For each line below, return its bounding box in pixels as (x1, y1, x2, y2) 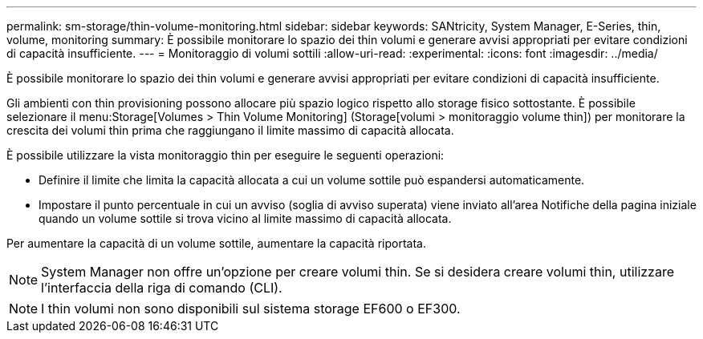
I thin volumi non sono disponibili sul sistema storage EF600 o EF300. (41, 301, 461, 317)
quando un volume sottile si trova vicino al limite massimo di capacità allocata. (39, 212, 452, 225)
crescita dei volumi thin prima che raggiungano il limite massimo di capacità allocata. (6, 123, 454, 137)
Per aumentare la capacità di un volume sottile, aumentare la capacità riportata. (6, 236, 426, 250)
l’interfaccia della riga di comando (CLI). (41, 280, 282, 296)
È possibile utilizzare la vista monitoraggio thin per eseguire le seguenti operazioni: (6, 148, 445, 162)
